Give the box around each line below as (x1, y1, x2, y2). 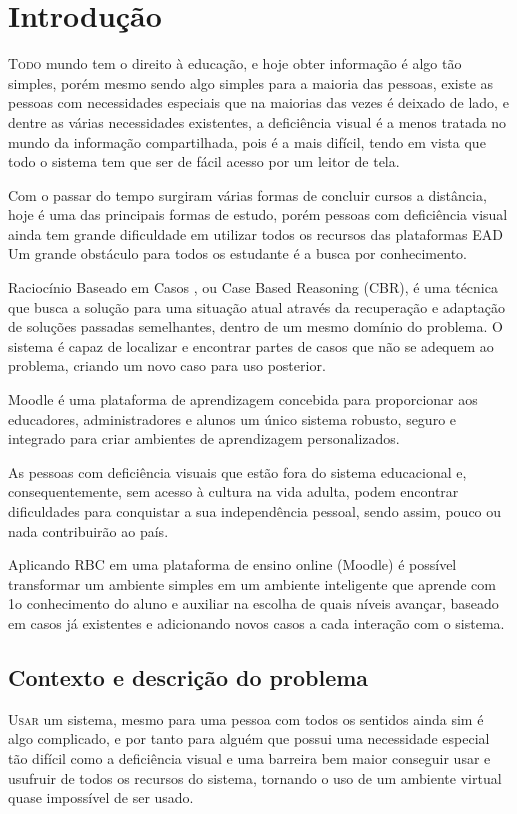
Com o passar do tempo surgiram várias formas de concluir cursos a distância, (8, 184, 487, 205)
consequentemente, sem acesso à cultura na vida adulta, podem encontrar (8, 481, 459, 502)
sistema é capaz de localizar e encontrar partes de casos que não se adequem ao (8, 335, 494, 356)
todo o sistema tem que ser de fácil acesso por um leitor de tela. (8, 151, 400, 172)
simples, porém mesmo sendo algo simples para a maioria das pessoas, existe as (8, 72, 494, 93)
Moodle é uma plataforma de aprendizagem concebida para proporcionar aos (8, 389, 478, 410)
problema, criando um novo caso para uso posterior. (8, 355, 326, 376)
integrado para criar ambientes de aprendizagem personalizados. (8, 428, 400, 449)
